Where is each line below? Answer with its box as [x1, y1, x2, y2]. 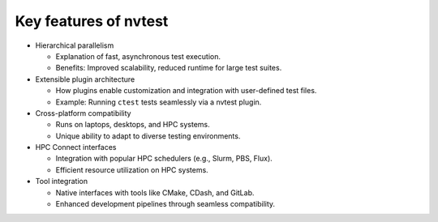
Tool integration [35, 177, 88, 186]
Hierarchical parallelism [35, 41, 114, 50]
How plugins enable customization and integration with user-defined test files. [55, 86, 317, 96]
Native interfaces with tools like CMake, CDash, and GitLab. [55, 187, 255, 198]
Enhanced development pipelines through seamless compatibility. [55, 199, 276, 209]
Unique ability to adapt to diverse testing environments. [55, 130, 241, 141]
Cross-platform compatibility [35, 108, 131, 117]
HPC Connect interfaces [35, 143, 117, 152]
